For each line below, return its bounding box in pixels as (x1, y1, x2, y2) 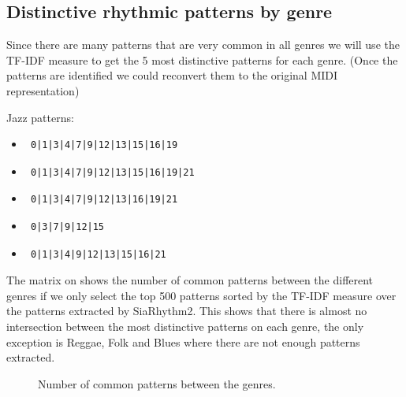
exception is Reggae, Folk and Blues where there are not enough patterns (6, 333, 360, 350)
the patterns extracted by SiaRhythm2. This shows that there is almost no (6, 302, 367, 319)
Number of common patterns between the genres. (38, 375, 276, 391)
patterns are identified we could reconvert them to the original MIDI (6, 67, 338, 83)
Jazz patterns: (6, 109, 74, 125)
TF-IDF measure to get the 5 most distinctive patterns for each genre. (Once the (6, 51, 398, 68)
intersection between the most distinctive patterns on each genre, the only (6, 317, 364, 334)
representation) (6, 82, 80, 98)
